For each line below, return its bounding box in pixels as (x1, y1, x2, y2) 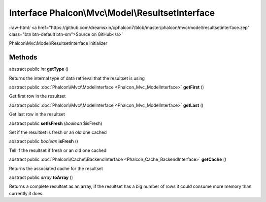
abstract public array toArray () (9, 174, 73, 180)
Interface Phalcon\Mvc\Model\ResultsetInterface (9, 7, 215, 18)
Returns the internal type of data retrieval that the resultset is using (9, 75, 145, 81)
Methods (9, 53, 37, 61)
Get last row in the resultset (9, 111, 65, 117)
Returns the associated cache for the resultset (9, 165, 103, 172)
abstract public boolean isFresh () (9, 138, 78, 144)
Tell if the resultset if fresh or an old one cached (9, 147, 107, 153)
